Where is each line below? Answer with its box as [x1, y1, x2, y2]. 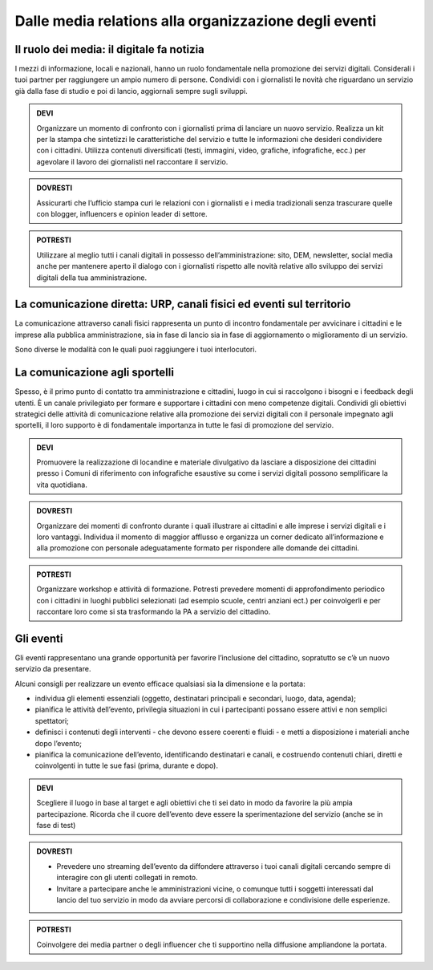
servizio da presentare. [14, 664, 91, 674]
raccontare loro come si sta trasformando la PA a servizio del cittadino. [36, 607, 271, 616]
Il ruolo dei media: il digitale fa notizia [14, 43, 204, 56]
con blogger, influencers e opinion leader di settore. [36, 209, 208, 218]
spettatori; [34, 716, 70, 725]
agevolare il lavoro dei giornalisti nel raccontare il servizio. [36, 156, 229, 166]
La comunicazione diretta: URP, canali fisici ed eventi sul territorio [14, 298, 351, 311]
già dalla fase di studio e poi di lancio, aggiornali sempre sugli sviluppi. [14, 86, 248, 95]
